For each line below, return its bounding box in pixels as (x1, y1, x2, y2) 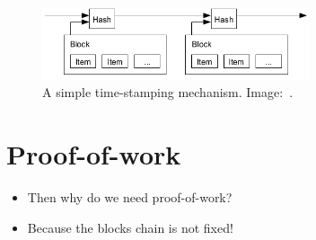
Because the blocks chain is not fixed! (27, 218, 233, 236)
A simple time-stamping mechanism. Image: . (42, 83, 294, 102)
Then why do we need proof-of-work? (27, 187, 233, 206)
